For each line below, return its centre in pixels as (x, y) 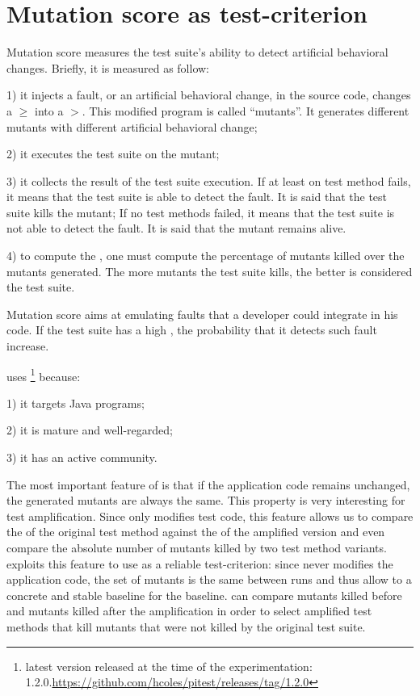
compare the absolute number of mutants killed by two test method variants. (197, 548)
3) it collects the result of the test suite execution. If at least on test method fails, (209, 180)
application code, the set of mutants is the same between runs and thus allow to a (209, 579)
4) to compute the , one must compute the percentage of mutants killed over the (206, 256)
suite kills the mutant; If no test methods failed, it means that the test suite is (201, 212)
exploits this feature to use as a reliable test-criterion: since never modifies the (200, 563)
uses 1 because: (44, 375)
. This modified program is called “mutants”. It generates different (246, 110)
